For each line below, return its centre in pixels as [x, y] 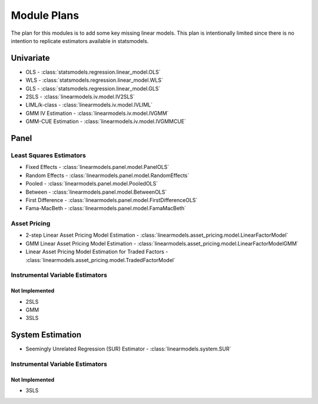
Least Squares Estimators [49, 155]
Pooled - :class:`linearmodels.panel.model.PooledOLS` [92, 184]
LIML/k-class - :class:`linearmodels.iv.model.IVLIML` [89, 105]
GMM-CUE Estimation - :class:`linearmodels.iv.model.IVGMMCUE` [106, 121]
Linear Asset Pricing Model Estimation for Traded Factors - [97, 252]
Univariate [30, 58]
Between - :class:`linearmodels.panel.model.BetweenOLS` [96, 192]
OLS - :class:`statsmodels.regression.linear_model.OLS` [93, 72]
